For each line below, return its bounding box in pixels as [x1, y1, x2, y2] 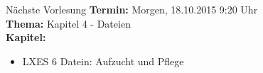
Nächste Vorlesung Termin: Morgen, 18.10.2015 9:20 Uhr [6, 2, 258, 16]
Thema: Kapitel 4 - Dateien [6, 16, 131, 30]
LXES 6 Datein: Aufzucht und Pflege [22, 53, 184, 68]
